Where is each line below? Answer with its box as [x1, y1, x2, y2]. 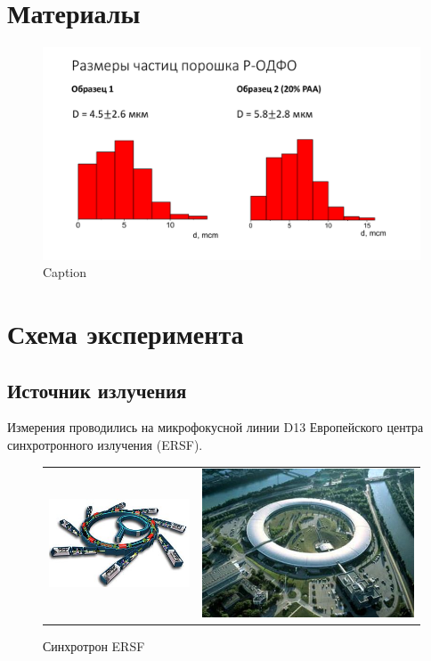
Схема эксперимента [7, 315, 244, 351]
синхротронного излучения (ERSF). [7, 435, 203, 453]
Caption [43, 263, 87, 282]
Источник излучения [7, 376, 187, 404]
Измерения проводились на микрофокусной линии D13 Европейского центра [7, 418, 424, 437]
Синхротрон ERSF [43, 637, 145, 656]
